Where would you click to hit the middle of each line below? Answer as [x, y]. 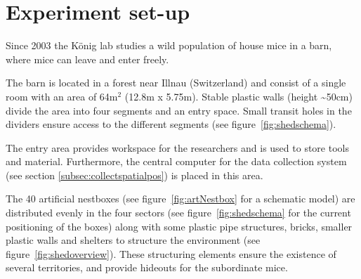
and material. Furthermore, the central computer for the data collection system [176, 161]
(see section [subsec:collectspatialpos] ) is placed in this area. [134, 175]
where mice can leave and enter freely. [87, 59]
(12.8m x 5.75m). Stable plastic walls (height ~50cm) [238, 96]
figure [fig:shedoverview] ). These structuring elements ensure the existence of [171, 253]
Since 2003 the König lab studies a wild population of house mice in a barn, [169, 45]
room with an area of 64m [62, 96]
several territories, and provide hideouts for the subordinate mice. [147, 267]
